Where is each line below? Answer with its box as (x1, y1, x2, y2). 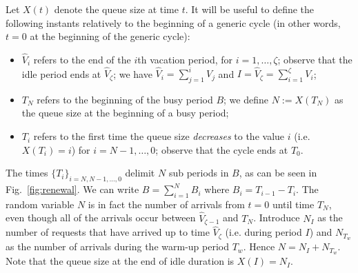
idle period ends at (21, 66, 101, 81)
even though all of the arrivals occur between (6, 210, 196, 225)
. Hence (243, 239, 275, 254)
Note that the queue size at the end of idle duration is (6, 254, 235, 268)
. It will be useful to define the (185, 2, 315, 16)
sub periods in (168, 165, 229, 180)
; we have (113, 66, 152, 81)
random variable (6, 196, 74, 211)
